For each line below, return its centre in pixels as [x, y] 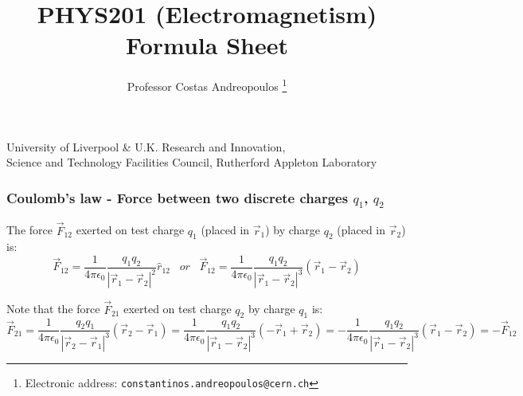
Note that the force [53, 309]
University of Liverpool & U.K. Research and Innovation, [146, 146]
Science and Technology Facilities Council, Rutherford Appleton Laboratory [192, 162]
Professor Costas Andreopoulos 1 [207, 85]
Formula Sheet [207, 45]
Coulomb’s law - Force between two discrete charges [178, 197]
